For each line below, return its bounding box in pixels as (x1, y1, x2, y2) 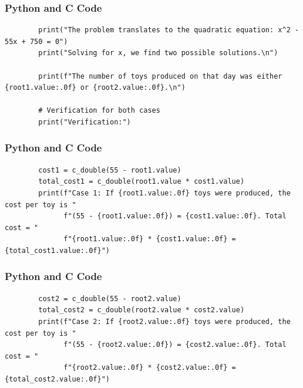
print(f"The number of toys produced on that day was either (38, 72, 282, 80)
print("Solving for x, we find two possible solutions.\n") (38, 49, 278, 58)
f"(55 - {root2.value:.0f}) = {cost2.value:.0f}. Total (63, 340, 287, 349)
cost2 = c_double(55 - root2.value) (38, 294, 181, 303)
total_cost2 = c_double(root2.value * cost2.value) (38, 306, 245, 315)
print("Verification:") (38, 117, 131, 126)
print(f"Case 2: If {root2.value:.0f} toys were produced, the (38, 317, 291, 326)
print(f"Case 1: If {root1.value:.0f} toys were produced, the (38, 188, 291, 197)
